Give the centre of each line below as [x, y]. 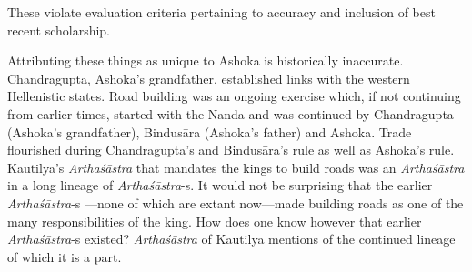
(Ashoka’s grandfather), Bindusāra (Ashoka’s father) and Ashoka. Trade [210, 131]
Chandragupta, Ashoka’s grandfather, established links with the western [209, 78]
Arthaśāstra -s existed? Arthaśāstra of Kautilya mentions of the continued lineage [231, 239]
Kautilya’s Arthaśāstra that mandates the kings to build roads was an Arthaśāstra [236, 167]
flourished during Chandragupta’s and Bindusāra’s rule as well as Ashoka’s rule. [231, 150]
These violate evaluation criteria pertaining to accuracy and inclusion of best [221, 12]
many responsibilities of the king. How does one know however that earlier [215, 221]
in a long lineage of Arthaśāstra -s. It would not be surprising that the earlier [220, 185]
